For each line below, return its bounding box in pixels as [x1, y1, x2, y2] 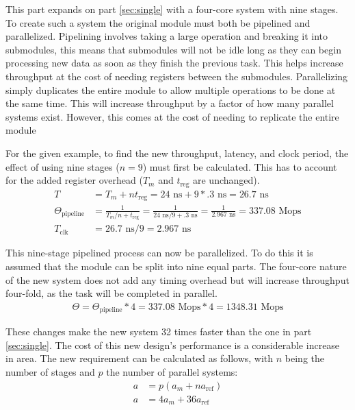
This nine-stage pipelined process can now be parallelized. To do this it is [5, 245, 313, 260]
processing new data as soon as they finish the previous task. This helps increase [5, 56, 343, 70]
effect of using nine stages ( [5, 159, 120, 173]
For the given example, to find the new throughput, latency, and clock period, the [5, 145, 349, 160]
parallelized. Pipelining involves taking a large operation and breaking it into [5, 29, 328, 43]
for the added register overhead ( [5, 173, 143, 187]
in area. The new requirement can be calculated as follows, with [5, 351, 274, 365]
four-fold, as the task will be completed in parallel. [5, 286, 218, 300]
